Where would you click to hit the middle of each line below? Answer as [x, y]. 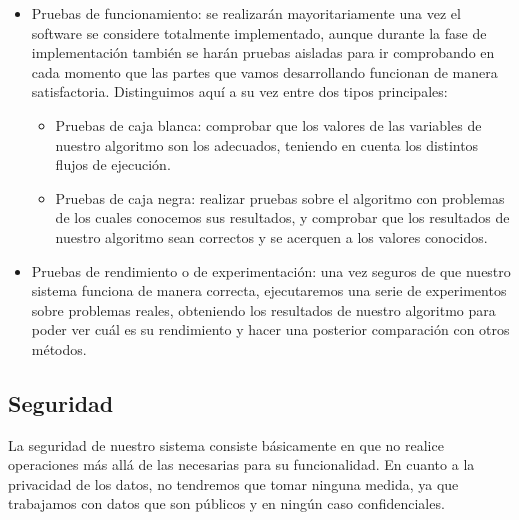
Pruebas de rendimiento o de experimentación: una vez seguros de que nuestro [271, 270]
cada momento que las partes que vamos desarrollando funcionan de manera [264, 71]
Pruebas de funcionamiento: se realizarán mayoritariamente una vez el [246, 13]
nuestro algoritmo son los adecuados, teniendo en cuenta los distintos [267, 144]
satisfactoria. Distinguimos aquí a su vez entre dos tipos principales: [239, 91]
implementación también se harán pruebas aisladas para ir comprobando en [263, 52]
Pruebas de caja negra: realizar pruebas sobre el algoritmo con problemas [280, 197]
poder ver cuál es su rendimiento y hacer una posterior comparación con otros [270, 329]
